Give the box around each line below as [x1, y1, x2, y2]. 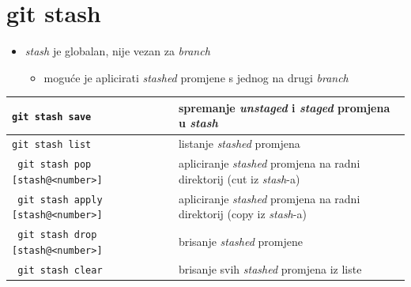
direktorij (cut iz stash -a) [178, 170, 300, 187]
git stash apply [17, 194, 103, 206]
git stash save [12, 111, 92, 123]
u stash [178, 115, 218, 131]
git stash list [12, 139, 92, 151]
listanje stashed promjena [178, 135, 300, 152]
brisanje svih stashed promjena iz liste [178, 260, 362, 277]
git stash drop [17, 229, 97, 241]
